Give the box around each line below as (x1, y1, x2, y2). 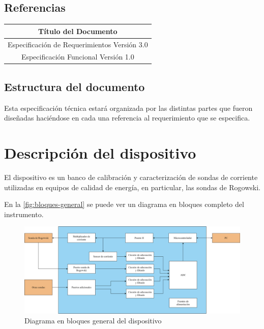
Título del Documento (38, 25, 118, 36)
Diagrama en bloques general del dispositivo (24, 315, 162, 326)
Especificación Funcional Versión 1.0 (21, 51, 134, 62)
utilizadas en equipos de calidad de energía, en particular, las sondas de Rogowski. (4, 182, 260, 192)
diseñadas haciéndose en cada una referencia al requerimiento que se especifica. (4, 112, 250, 123)
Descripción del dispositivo (4, 142, 196, 163)
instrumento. (4, 208, 44, 219)
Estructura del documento (4, 78, 145, 94)
